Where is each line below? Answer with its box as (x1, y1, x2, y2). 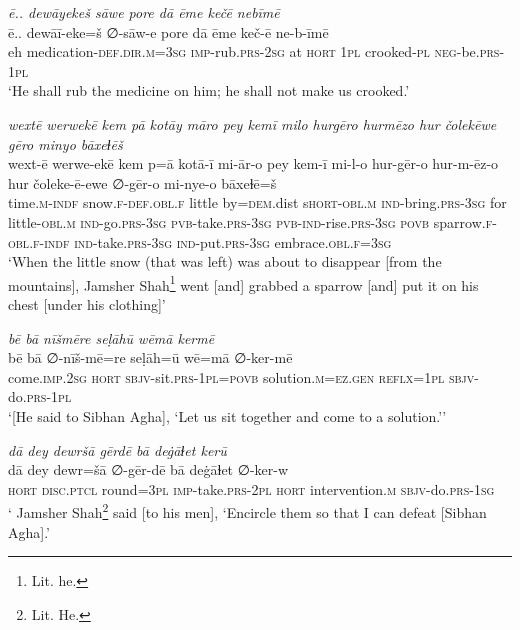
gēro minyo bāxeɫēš (8, 133, 123, 154)
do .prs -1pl (8, 386, 72, 407)
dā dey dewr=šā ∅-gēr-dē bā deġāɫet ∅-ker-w (8, 459, 289, 480)
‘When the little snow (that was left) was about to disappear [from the (8, 251, 442, 272)
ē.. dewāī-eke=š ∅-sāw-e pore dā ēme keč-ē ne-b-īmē (8, 21, 329, 42)
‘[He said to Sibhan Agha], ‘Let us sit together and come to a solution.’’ (8, 405, 447, 426)
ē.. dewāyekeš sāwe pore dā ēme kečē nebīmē (8, 2, 280, 22)
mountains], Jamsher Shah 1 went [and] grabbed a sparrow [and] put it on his (8, 271, 479, 295)
